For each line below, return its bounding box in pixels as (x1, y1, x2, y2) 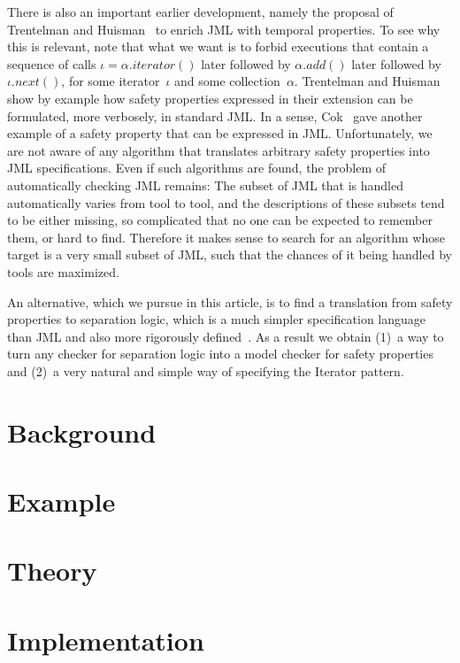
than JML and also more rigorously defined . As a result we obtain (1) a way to (7, 327, 444, 345)
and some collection (174, 72, 280, 90)
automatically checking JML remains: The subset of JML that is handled (7, 175, 403, 194)
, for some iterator (61, 72, 160, 90)
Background (7, 413, 157, 450)
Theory (7, 552, 97, 589)
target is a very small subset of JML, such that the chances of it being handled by (7, 245, 452, 264)
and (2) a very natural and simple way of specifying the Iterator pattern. (7, 361, 404, 380)
